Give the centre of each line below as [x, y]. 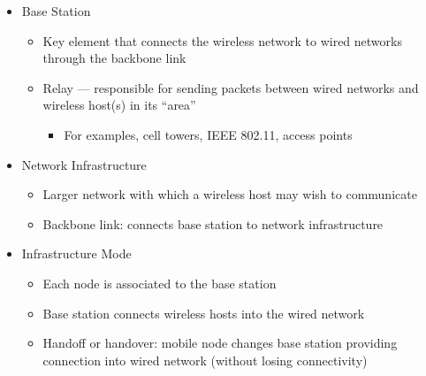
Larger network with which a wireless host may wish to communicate [230, 194]
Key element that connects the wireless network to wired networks [222, 40]
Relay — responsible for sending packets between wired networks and [231, 87]
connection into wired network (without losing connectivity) [205, 360]
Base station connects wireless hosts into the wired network [204, 313]
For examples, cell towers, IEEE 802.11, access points [208, 134]
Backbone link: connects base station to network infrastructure [213, 223]
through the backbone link [114, 58]
